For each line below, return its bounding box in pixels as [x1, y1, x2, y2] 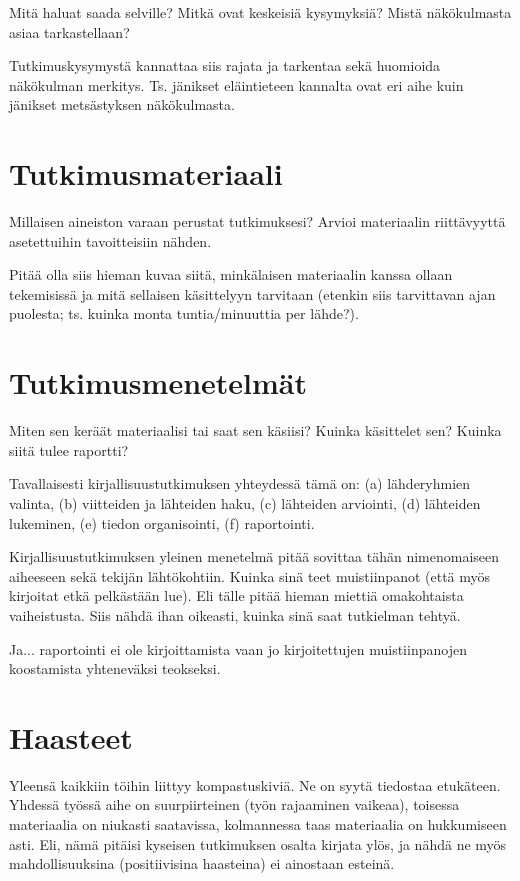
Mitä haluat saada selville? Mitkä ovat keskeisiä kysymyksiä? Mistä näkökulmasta [9, 2, 512, 22]
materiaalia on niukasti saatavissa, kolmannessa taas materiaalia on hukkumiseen [9, 814, 507, 835]
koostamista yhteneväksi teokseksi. [9, 658, 221, 679]
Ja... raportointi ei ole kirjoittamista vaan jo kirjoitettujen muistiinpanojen [9, 638, 467, 659]
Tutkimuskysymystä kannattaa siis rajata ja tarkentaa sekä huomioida [9, 55, 441, 76]
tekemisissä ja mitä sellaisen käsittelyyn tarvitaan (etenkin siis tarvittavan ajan [9, 283, 496, 304]
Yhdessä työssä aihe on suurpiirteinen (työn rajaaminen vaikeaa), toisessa [9, 794, 460, 815]
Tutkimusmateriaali [9, 153, 283, 194]
